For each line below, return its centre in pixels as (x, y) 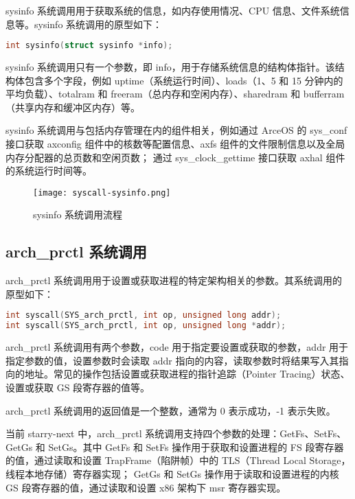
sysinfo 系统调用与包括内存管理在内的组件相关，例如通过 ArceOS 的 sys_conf (176, 130)
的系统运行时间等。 (49, 171)
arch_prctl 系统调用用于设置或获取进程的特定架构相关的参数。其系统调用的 (174, 280)
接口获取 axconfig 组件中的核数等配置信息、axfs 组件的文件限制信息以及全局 (175, 144)
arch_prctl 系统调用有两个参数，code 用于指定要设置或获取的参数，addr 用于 (177, 347)
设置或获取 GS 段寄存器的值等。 (78, 387)
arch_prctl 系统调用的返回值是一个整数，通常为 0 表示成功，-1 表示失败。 (171, 410)
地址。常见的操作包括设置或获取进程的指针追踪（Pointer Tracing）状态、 (187, 374)
